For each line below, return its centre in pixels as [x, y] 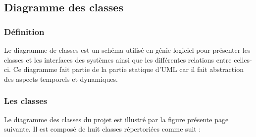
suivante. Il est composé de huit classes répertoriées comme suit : [102, 129]
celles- [243, 59]
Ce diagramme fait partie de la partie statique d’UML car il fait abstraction [128, 69]
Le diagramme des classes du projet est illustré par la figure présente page [116, 119]
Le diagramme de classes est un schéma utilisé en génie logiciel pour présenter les [127, 50]
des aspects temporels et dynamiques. [61, 79]
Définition [24, 31]
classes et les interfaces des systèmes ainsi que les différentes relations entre [118, 59]
